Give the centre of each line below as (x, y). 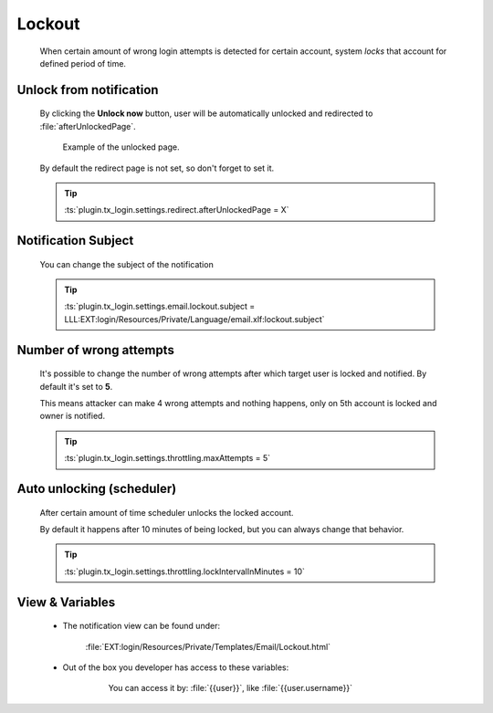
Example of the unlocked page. (121, 147)
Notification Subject (75, 241)
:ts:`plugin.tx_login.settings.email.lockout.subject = (160, 307)
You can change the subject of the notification (126, 264)
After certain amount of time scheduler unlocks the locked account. (167, 512)
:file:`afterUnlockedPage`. (88, 126)
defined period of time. (83, 63)
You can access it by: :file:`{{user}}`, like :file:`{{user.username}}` (231, 688)
